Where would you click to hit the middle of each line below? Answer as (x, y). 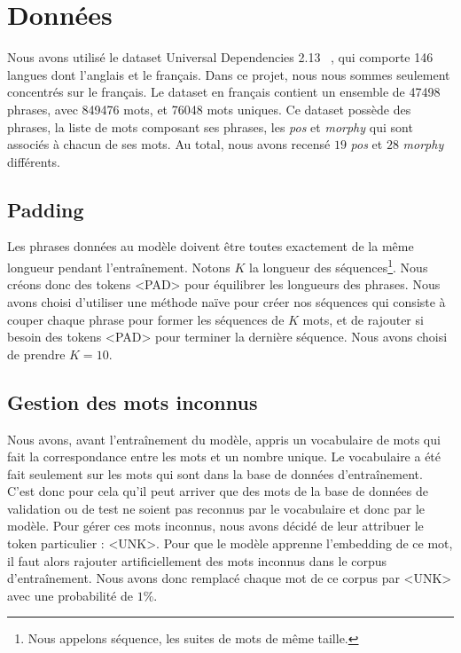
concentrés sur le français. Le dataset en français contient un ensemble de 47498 (224, 92)
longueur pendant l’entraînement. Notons (119, 267)
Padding (46, 209)
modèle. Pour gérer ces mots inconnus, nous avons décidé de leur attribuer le (215, 526)
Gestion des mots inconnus (133, 401)
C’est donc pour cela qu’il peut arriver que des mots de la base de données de (218, 491)
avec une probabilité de (70, 595)
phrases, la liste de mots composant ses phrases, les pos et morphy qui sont (210, 126)
